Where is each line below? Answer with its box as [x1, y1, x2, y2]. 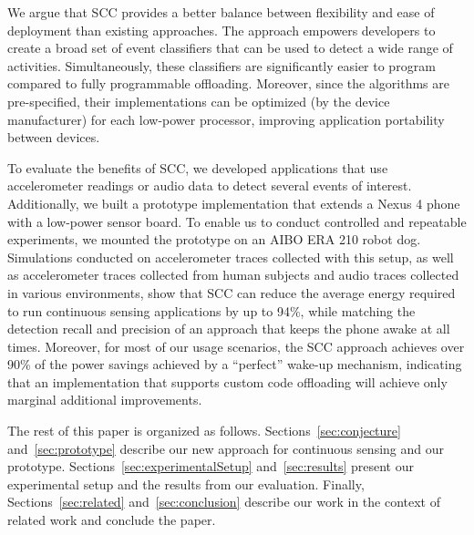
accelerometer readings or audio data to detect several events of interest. [7, 176, 412, 195]
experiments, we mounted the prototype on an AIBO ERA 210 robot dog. [7, 230, 421, 249]
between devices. [7, 128, 100, 147]
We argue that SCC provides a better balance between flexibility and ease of [7, 3, 435, 21]
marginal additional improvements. [7, 390, 202, 409]
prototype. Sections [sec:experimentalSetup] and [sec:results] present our [7, 457, 414, 476]
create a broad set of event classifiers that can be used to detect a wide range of [7, 38, 453, 57]
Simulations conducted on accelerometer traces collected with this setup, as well [7, 247, 454, 266]
